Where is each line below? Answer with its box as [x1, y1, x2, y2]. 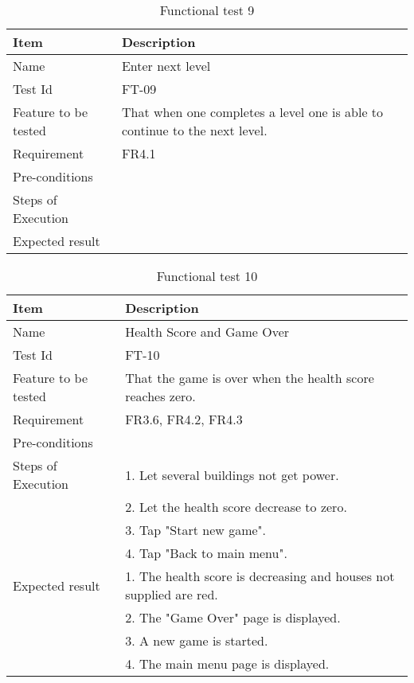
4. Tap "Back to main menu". [125, 544, 287, 562]
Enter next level [121, 57, 211, 75]
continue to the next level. [121, 121, 268, 139]
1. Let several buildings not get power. [125, 465, 339, 484]
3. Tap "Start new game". [125, 521, 267, 539]
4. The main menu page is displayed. [125, 654, 330, 673]
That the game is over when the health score [125, 369, 374, 387]
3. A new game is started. [125, 631, 268, 650]
